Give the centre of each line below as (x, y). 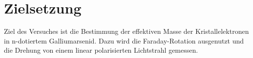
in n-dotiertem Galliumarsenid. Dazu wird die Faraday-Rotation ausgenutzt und (124, 40)
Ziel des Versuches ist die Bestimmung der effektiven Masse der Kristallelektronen (126, 31)
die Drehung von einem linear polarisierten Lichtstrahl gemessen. (101, 50)
